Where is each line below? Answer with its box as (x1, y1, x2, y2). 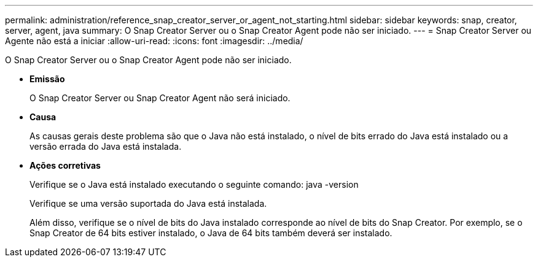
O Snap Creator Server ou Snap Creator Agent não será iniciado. (29, 93, 290, 103)
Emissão (29, 74, 65, 84)
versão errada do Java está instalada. (29, 141, 182, 152)
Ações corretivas (29, 160, 101, 171)
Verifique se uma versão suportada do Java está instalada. (29, 198, 267, 209)
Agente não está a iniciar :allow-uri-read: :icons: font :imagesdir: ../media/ (5, 36, 303, 46)
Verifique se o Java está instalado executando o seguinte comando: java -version (29, 179, 359, 190)
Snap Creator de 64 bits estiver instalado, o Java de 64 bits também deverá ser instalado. (29, 228, 392, 238)
